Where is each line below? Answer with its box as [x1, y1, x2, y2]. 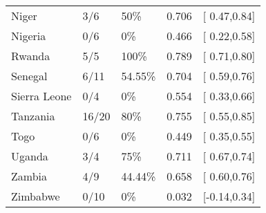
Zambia [11, 168, 48, 184]
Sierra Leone [11, 88, 72, 104]
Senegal [11, 68, 48, 84]
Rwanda [11, 48, 50, 64]
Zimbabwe [11, 188, 60, 204]
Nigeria [11, 28, 46, 44]
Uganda [11, 148, 48, 164]
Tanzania [11, 108, 55, 124]
